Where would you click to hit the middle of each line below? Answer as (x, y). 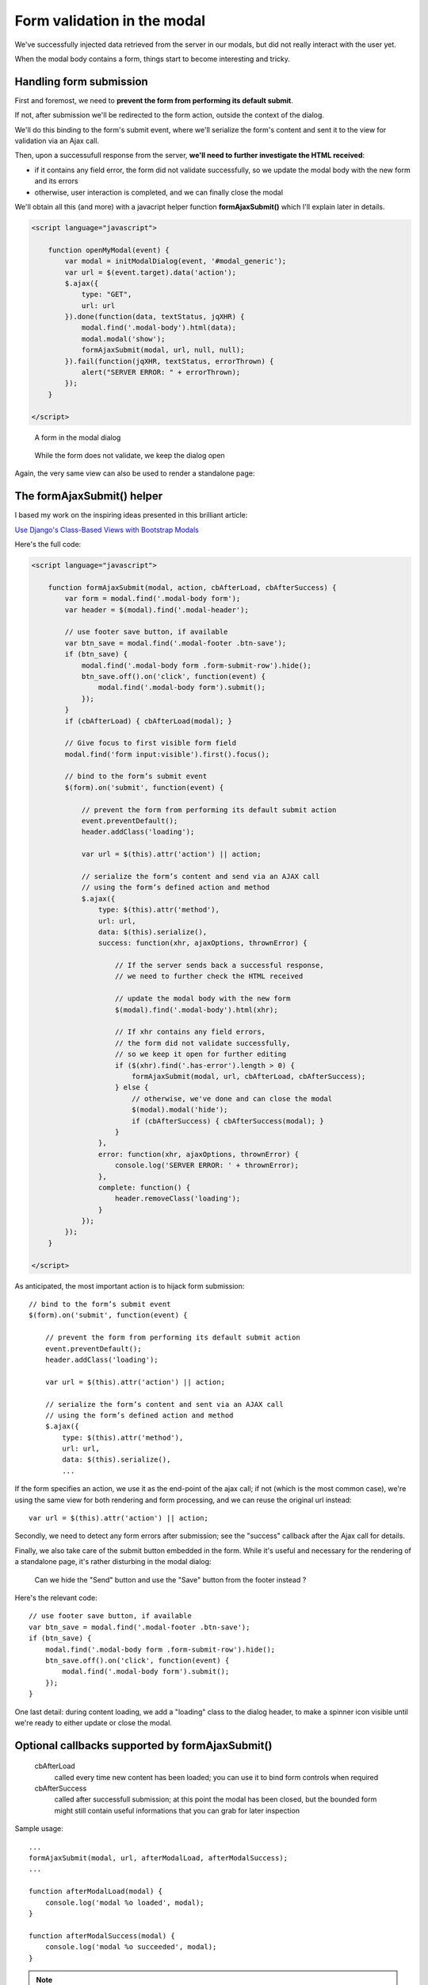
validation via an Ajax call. (57, 141)
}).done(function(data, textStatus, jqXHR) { (155, 317)
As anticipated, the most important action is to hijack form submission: (130, 1285)
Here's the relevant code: (56, 1598)
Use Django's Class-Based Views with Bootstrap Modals (107, 530)
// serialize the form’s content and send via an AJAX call (201, 876)
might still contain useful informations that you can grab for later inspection (177, 1810)
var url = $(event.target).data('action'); (151, 272)
